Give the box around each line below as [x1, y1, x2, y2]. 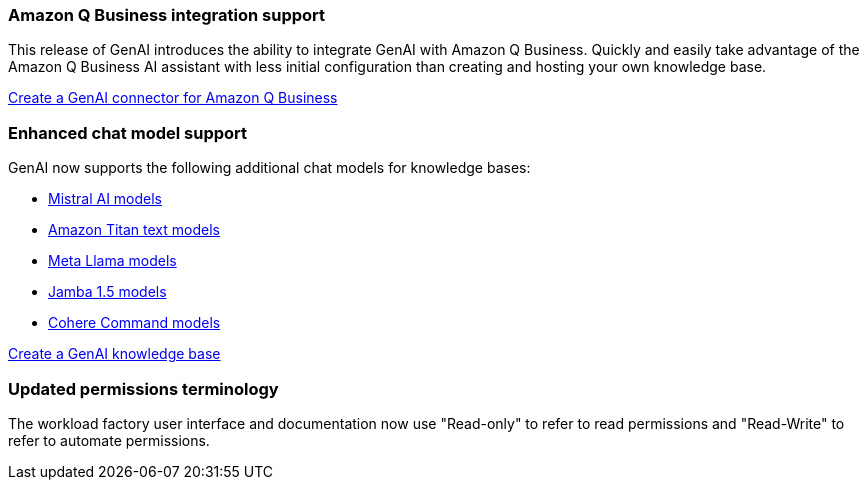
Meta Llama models [48, 252, 177, 270]
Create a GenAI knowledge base [8, 345, 221, 363]
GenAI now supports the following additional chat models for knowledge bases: [8, 159, 531, 177]
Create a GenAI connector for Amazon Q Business [8, 89, 338, 107]
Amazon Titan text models [48, 221, 220, 239]
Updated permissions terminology [8, 378, 279, 399]
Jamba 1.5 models [48, 283, 167, 301]
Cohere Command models [48, 314, 221, 332]
